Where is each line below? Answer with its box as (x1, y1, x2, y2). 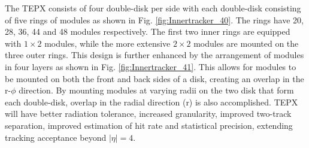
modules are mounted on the (193, 37, 299, 49)
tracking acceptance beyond (5, 131, 107, 143)
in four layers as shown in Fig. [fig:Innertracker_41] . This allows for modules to (5, 60, 296, 73)
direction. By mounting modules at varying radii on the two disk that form (19, 84, 294, 96)
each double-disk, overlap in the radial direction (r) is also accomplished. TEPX (5, 95, 298, 108)
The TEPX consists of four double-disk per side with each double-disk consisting (5, 2, 301, 14)
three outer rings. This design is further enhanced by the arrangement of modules (5, 49, 304, 61)
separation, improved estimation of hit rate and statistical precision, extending (5, 119, 293, 131)
